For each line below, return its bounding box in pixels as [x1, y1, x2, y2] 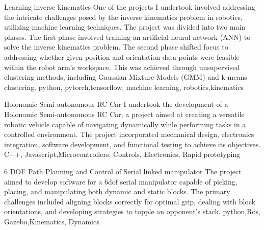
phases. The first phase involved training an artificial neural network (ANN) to [4, 31, 251, 42]
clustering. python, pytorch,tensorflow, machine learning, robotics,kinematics [4, 81, 244, 92]
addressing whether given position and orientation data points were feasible [4, 51, 240, 62]
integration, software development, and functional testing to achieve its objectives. [4, 139, 261, 149]
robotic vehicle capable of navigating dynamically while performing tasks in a [4, 119, 246, 129]
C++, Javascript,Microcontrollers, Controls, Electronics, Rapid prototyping [4, 149, 241, 159]
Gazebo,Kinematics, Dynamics [4, 216, 99, 226]
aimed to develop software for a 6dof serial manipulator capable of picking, [4, 176, 237, 187]
